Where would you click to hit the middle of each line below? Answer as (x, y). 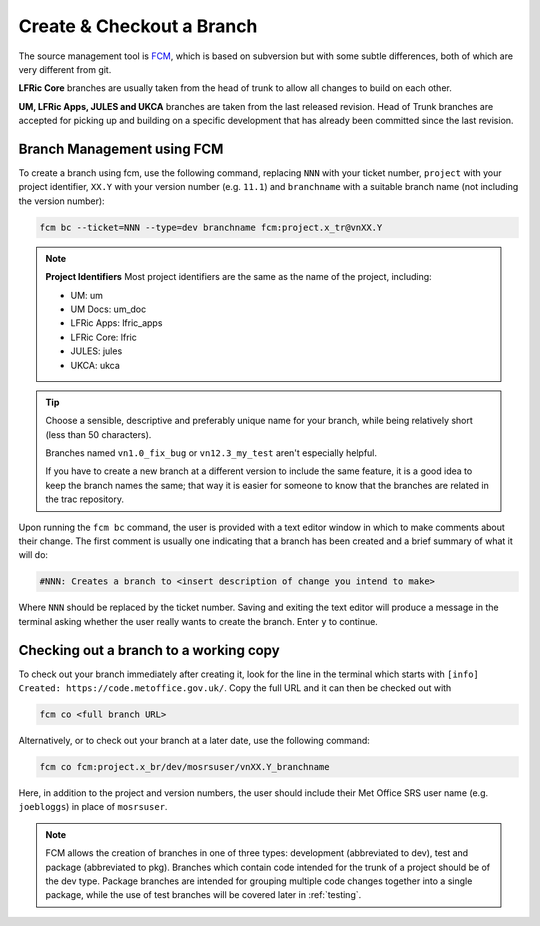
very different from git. (65, 69)
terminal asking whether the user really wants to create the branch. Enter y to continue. (198, 621)
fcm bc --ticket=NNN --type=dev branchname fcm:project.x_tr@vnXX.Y (211, 227)
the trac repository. (85, 499)
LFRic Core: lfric (103, 337)
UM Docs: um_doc (108, 309)
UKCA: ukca (95, 365)
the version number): (61, 201)
